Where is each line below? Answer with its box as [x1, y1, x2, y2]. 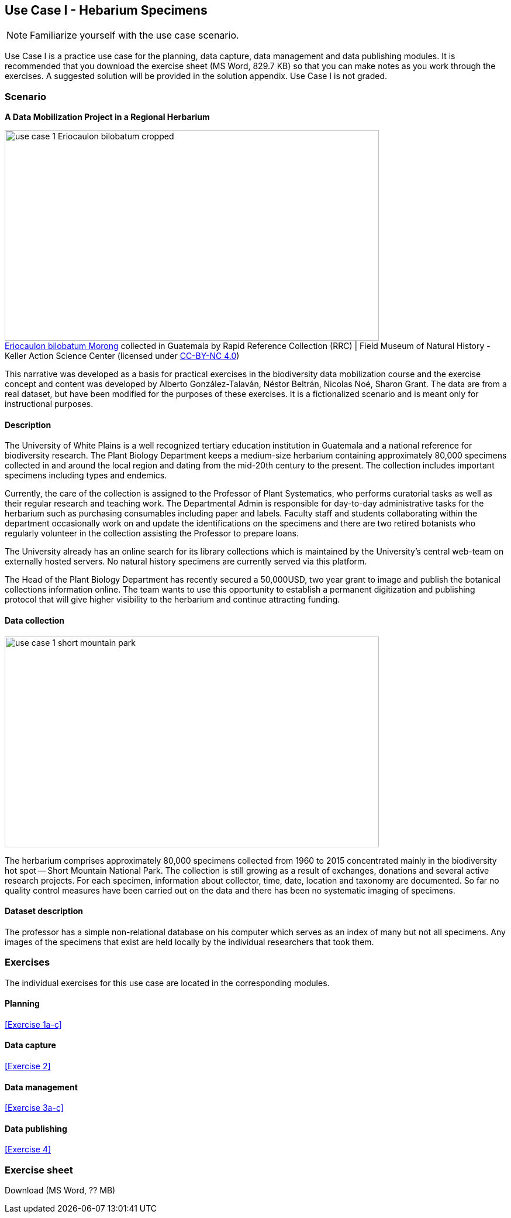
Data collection [5, 615, 65, 625]
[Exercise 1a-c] [5, 1019, 62, 1029]
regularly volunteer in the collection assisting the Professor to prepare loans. [5, 528, 299, 539]
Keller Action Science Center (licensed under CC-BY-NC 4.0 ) [5, 351, 240, 361]
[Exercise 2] [5, 1061, 51, 1072]
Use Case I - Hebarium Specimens [5, 3, 208, 18]
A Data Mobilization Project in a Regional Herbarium [5, 112, 210, 122]
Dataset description [5, 906, 84, 916]
